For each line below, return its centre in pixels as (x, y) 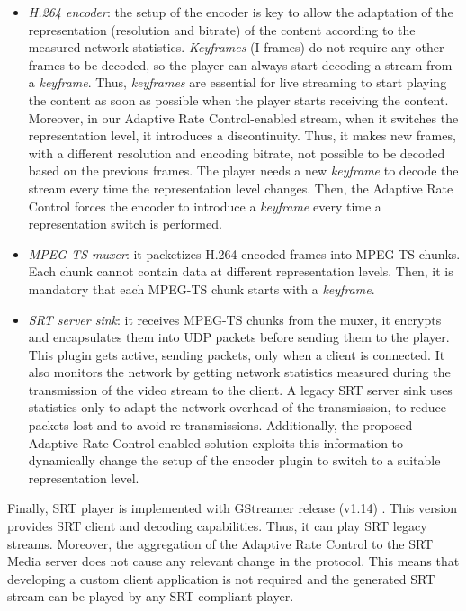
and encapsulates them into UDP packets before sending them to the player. (239, 337)
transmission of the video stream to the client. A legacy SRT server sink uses (240, 389)
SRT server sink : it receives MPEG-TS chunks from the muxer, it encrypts (235, 319)
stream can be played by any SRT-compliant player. (151, 596)
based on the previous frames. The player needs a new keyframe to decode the (243, 171)
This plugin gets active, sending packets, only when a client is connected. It (237, 354)
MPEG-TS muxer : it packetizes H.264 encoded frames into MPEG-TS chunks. (244, 253)
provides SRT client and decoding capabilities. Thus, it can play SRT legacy (217, 526)
